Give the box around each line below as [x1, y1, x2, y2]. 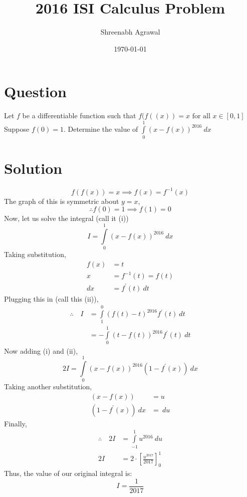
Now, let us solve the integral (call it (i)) [4, 213, 129, 223]
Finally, [4, 418, 27, 428]
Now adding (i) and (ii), [4, 345, 78, 356]
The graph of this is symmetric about [4, 195, 119, 206]
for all [192, 113, 210, 120]
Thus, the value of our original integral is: [4, 467, 132, 478]
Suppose [4, 123, 30, 134]
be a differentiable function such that [22, 110, 136, 121]
